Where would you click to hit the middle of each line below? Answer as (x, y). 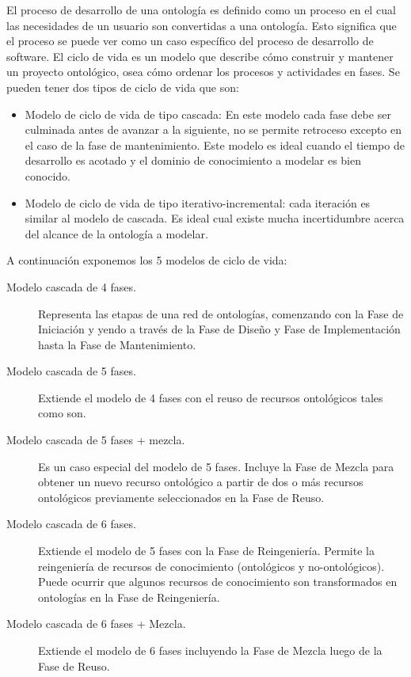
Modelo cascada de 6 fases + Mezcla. (96, 624)
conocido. (48, 175)
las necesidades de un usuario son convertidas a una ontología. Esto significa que (202, 25)
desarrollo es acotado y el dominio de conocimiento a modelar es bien (193, 160)
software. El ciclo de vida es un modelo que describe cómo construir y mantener (200, 56)
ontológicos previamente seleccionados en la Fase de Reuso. (181, 497)
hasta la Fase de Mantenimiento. (117, 344)
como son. (62, 413)
